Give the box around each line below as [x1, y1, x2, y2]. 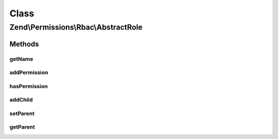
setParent [9, 110, 35, 117]
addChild [9, 96, 33, 104]
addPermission [9, 69, 48, 76]
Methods [9, 39, 39, 48]
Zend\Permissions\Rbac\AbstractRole [9, 23, 143, 32]
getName [9, 55, 33, 63]
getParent [9, 124, 36, 131]
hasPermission [9, 83, 48, 90]
